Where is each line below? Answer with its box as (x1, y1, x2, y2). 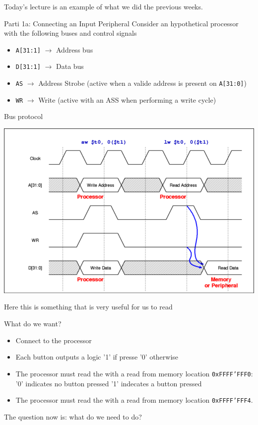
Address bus (56, 44, 93, 55)
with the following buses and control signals (4, 28, 137, 38)
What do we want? (4, 318, 62, 329)
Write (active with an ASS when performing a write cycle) (38, 94, 216, 105)
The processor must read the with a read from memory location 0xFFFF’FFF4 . (15, 395, 253, 405)
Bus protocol (4, 111, 43, 121)
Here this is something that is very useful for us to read (4, 302, 173, 312)
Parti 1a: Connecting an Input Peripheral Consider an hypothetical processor (4, 18, 239, 28)
